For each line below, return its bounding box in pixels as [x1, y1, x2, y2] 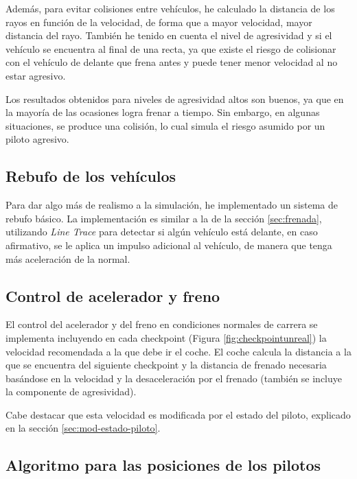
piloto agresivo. [5, 132, 69, 146]
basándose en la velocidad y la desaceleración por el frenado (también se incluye [5, 371, 343, 385]
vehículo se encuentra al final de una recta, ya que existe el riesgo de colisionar [5, 41, 336, 56]
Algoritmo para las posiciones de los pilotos [5, 454, 321, 476]
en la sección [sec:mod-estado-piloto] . [5, 421, 161, 435]
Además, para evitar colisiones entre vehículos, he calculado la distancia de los [5, 1, 335, 15]
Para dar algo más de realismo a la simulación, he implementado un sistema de [5, 198, 338, 212]
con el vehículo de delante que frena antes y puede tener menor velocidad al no [5, 55, 338, 69]
